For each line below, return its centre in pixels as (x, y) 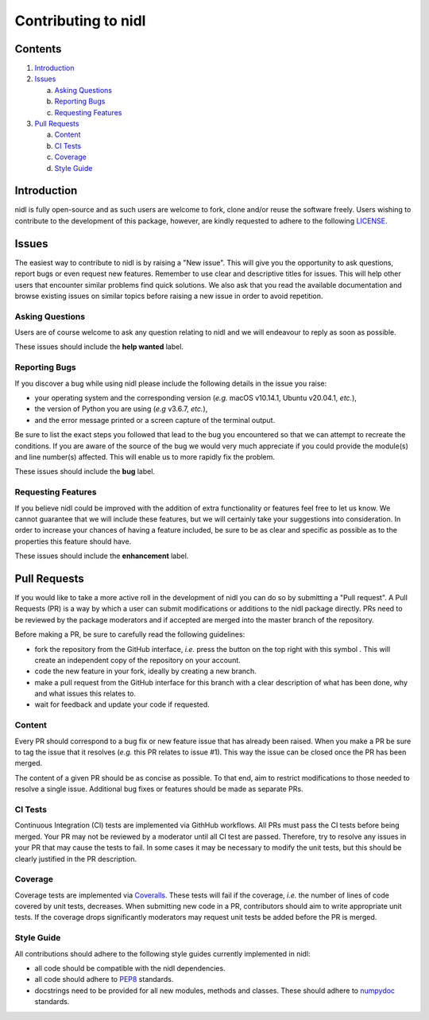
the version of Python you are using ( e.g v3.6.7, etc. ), (121, 409)
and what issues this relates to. (85, 694)
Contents (38, 49)
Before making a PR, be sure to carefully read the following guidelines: (130, 634)
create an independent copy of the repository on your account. (138, 660)
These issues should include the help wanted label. (99, 347)
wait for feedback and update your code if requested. (122, 704)
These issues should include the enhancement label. (102, 556)
